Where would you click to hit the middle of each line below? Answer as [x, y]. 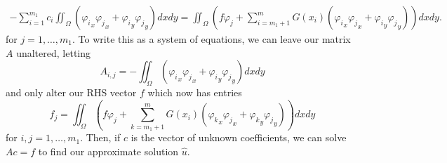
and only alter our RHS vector [71, 92]
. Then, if [100, 137]
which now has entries [195, 92]
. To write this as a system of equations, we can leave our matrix [212, 39]
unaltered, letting [54, 52]
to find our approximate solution [108, 151]
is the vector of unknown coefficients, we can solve [239, 137]
